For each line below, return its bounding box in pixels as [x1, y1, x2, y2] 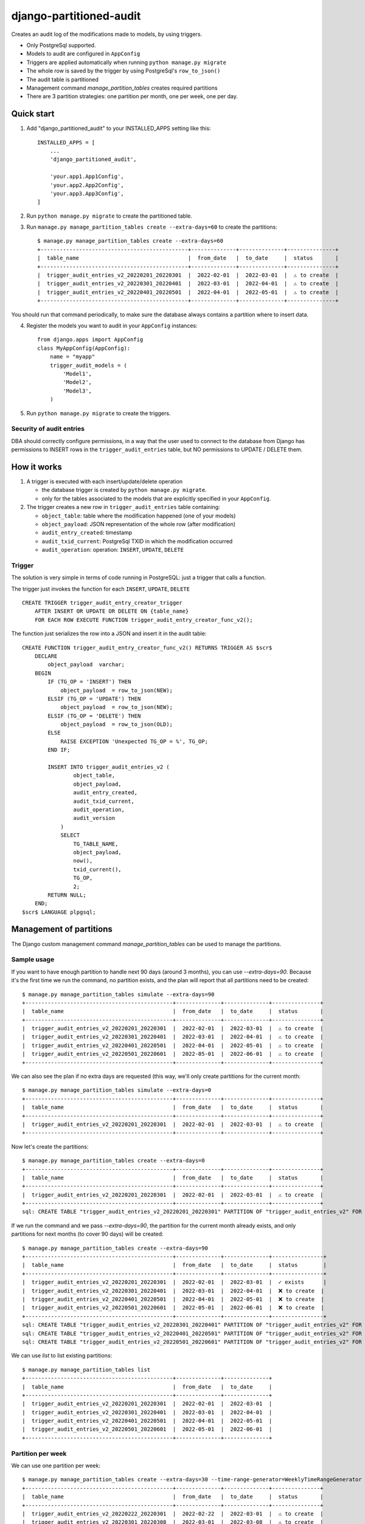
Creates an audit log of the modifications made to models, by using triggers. [11, 30, 203, 38]
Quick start [11, 109, 55, 119]
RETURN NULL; [47, 891, 86, 899]
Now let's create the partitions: [11, 1143, 89, 1150]
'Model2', [63, 379, 92, 386]
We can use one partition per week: [11, 1462, 100, 1469]
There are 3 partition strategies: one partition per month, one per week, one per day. [26, 93, 238, 100]
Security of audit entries [11, 424, 85, 433]
